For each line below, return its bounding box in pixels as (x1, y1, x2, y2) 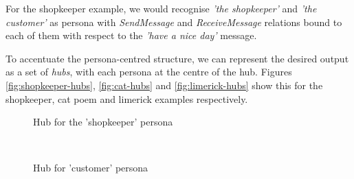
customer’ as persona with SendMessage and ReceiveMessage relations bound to (5, 14, 342, 29)
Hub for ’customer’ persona (33, 160, 148, 175)
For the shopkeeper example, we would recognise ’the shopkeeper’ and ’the (5, 1, 317, 15)
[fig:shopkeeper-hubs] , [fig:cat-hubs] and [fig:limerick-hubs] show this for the (5, 77, 323, 92)
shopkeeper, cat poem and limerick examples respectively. (5, 91, 248, 106)
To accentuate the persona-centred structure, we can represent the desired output (5, 51, 349, 65)
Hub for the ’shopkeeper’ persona (33, 115, 173, 129)
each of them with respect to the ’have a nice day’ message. (5, 28, 257, 43)
